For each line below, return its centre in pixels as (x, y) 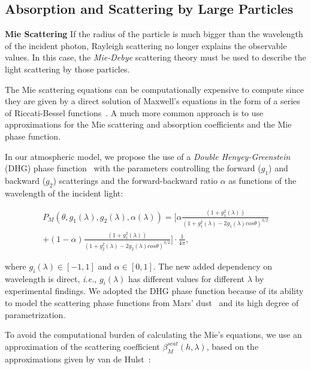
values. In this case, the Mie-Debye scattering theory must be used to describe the (155, 57)
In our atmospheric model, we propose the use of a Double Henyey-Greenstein (148, 156)
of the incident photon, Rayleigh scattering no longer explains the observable (146, 45)
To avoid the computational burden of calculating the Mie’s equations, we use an (153, 335)
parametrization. (35, 314)
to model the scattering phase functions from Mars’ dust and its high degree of (152, 302)
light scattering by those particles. (67, 69)
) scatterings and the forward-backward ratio (135, 180)
